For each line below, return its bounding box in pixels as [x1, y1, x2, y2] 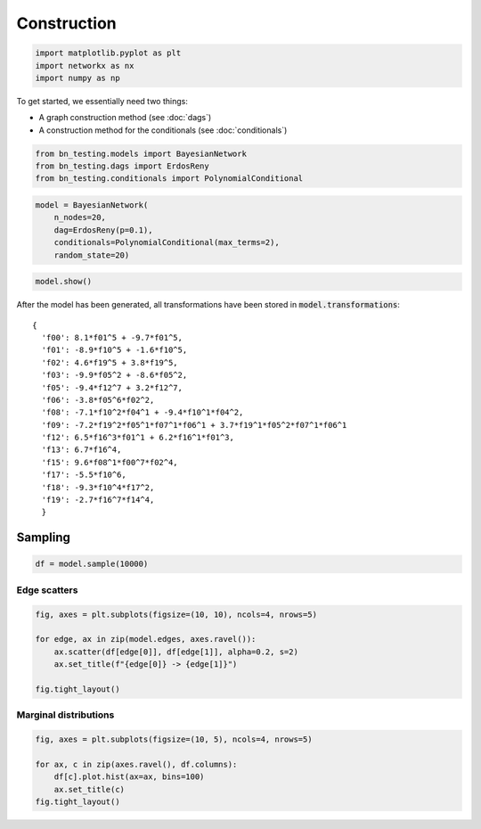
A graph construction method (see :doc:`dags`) [38, 112, 212, 123]
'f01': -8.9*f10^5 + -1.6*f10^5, [41, 345, 188, 356]
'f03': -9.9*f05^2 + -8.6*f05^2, [41, 370, 188, 381]
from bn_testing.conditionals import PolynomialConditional [35, 174, 304, 184]
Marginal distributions [16, 709, 115, 721]
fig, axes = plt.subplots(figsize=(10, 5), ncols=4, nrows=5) [35, 735, 313, 744]
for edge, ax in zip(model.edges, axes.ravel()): [35, 634, 257, 644]
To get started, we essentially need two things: [16, 95, 189, 106]
